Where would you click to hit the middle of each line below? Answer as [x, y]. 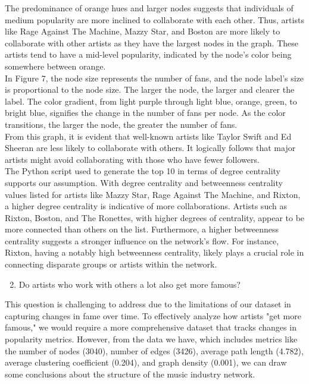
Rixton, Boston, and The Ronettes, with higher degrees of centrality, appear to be [155, 217]
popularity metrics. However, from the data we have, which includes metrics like [151, 339]
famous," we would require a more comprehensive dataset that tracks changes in [151, 327]
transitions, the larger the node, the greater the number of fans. [121, 124]
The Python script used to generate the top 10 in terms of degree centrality [143, 171]
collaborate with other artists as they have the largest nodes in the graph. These [152, 43]
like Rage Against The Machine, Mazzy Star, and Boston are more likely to [143, 31]
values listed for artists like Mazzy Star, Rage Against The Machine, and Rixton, [153, 194]
